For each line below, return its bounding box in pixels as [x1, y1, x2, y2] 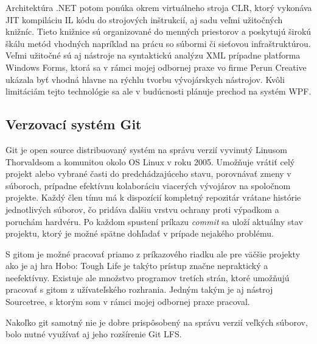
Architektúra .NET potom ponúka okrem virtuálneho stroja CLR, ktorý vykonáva [5, 1, 312, 13]
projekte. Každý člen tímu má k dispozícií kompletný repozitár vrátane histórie [5, 191, 301, 204]
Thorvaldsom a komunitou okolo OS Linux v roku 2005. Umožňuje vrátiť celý [5, 155, 295, 168]
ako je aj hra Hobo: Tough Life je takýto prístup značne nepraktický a [5, 259, 268, 272]
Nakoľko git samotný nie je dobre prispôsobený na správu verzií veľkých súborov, [5, 315, 308, 328]
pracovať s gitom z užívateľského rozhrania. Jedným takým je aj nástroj [5, 283, 273, 296]
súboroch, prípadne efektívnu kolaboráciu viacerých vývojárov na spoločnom [5, 179, 291, 192]
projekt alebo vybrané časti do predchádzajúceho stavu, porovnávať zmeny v [5, 167, 291, 180]
